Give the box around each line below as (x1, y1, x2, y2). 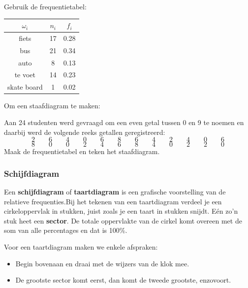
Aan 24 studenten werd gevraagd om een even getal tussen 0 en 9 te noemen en (4, 117, 244, 127)
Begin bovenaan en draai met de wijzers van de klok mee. (15, 258, 189, 268)
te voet (14, 69, 36, 80)
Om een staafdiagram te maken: (4, 100, 100, 111)
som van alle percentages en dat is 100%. (4, 225, 127, 235)
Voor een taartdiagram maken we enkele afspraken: (4, 241, 158, 252)
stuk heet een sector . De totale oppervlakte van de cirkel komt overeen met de (4, 215, 242, 225)
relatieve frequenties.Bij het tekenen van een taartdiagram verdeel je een (4, 196, 222, 206)
